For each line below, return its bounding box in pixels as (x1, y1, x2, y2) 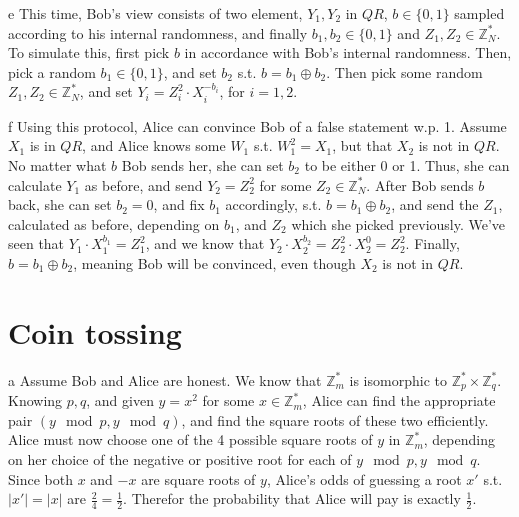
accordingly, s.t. (225, 194, 322, 215)
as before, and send (84, 174, 203, 195)
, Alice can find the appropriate (302, 390, 496, 411)
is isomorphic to (349, 369, 447, 390)
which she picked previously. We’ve (291, 213, 506, 234)
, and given (86, 390, 154, 411)
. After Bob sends (366, 174, 474, 195)
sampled (454, 3, 505, 23)
